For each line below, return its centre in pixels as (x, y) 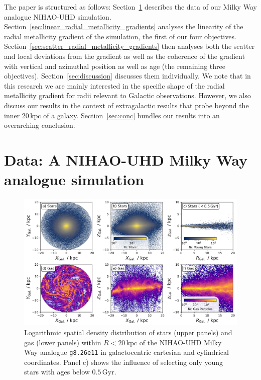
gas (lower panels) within (63, 342)
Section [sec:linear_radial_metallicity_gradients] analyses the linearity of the (124, 26)
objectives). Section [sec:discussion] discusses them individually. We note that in (127, 76)
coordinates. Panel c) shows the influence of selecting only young (124, 362)
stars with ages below (57, 372)
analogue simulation (74, 179)
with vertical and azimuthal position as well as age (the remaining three (115, 66)
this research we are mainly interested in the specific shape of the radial (114, 85)
